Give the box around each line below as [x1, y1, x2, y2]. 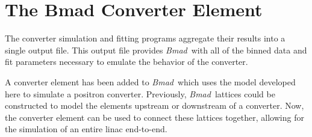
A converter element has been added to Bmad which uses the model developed [5, 75, 296, 88]
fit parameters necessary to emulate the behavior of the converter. [5, 55, 248, 68]
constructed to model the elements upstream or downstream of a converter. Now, [5, 99, 304, 112]
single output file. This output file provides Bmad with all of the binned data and [5, 43, 307, 56]
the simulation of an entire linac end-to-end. [5, 123, 167, 135]
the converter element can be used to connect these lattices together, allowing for [5, 111, 304, 123]
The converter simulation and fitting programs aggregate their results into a [5, 32, 285, 44]
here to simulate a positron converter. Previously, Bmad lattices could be [5, 87, 275, 100]
